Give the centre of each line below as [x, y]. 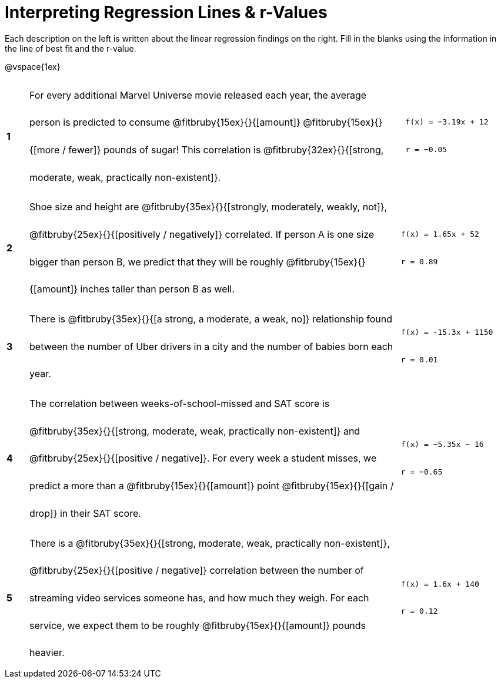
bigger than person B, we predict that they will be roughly [157, 262]
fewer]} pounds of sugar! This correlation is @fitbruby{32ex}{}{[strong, [226, 150]
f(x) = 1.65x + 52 [440, 234]
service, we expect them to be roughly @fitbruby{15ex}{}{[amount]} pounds [198, 625]
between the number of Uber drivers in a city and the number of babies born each [211, 346]
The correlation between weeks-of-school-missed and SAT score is [180, 404]
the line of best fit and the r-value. [71, 48]
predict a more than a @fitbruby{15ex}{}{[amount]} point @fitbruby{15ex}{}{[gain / [212, 486]
